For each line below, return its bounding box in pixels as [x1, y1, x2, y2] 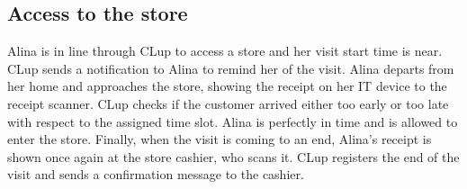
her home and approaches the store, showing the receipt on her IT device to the [7, 76, 447, 95]
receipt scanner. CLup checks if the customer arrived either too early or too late [7, 94, 449, 112]
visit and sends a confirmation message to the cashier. [7, 165, 304, 184]
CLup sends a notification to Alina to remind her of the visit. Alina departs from [7, 58, 454, 77]
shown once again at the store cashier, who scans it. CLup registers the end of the [7, 147, 460, 166]
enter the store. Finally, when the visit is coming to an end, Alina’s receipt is [7, 130, 432, 148]
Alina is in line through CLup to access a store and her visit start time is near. [7, 41, 443, 60]
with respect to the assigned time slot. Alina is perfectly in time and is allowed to [7, 112, 458, 130]
